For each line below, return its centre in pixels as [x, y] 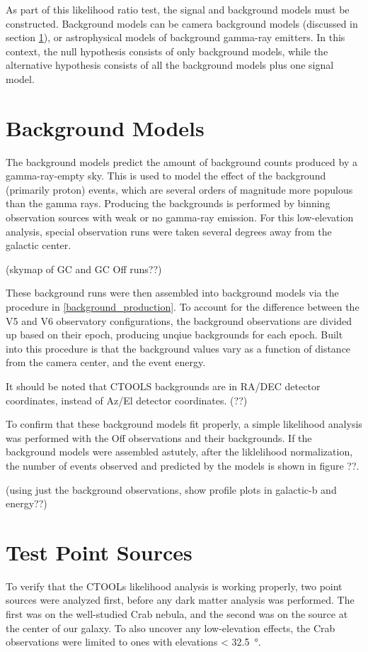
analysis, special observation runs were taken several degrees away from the [169, 231]
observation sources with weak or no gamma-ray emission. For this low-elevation [180, 217]
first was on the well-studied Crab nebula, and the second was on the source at [177, 614]
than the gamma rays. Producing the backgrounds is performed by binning [168, 203]
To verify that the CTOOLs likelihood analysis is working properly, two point [174, 586]
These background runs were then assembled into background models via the [172, 293]
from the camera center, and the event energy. [106, 362]
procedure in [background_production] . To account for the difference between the [183, 307]
